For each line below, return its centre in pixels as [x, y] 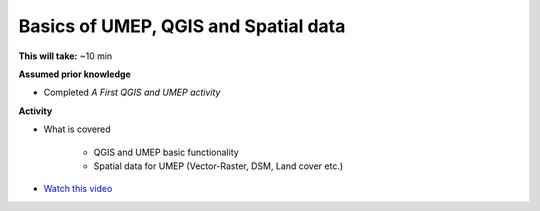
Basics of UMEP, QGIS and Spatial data [182, 26]
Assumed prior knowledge [75, 74]
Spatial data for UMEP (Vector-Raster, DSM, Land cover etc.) [218, 166]
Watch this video [78, 189]
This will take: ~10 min [65, 56]
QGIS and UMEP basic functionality [166, 152]
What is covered [77, 129]
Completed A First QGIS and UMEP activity [132, 92]
